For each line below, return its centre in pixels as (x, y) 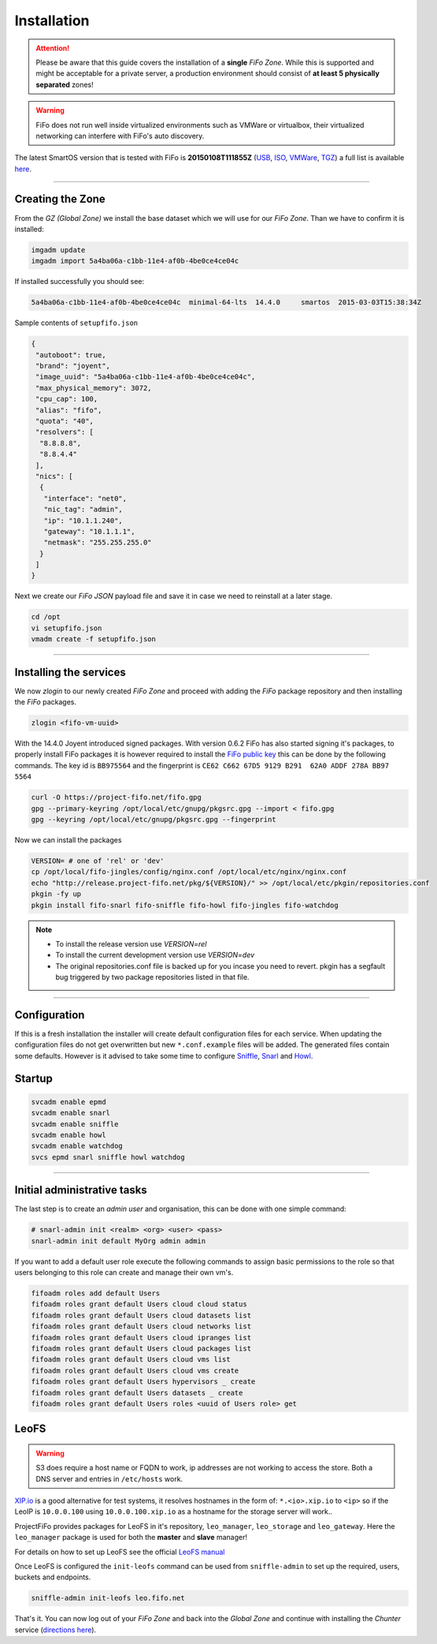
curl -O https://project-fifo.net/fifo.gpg (117, 798)
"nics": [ (54, 476)
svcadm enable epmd (69, 1102)
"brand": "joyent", (73, 366)
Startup (33, 1078)
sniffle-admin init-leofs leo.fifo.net (108, 1598)
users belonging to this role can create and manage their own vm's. (124, 1272)
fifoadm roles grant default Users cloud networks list (141, 1326)
